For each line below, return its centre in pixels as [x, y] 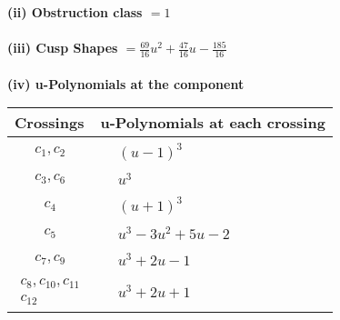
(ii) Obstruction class [75, 12]
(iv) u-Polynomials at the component [126, 83]
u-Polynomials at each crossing [213, 123]
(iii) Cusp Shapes [63, 48]
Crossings [50, 123]
